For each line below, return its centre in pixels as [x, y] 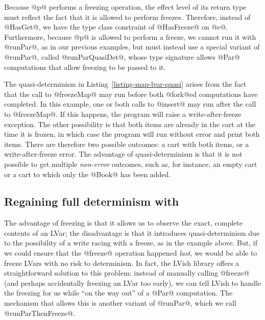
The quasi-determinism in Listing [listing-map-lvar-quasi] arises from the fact [125, 84]
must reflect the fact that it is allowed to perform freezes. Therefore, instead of [127, 17]
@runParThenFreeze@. [40, 313]
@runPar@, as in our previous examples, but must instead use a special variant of [132, 47]
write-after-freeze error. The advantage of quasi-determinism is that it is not [123, 154]
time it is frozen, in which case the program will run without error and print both [132, 134]
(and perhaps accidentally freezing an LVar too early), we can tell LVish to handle [133, 282]
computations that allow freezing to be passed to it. [85, 67]
